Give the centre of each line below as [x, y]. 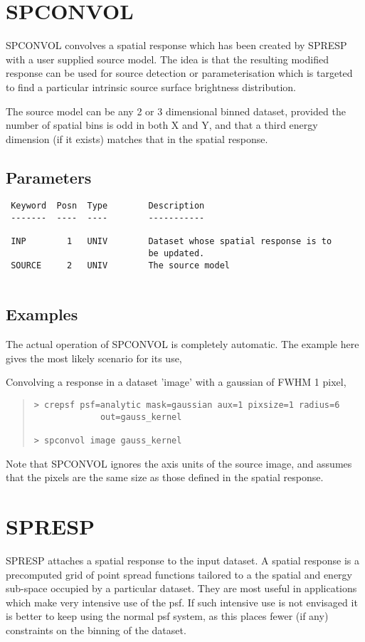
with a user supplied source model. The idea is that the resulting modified [167, 59]
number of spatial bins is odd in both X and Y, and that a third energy [162, 125]
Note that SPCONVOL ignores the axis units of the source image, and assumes [179, 463]
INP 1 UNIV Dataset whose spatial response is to [171, 242]
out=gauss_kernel [141, 417]
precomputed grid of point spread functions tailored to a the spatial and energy [179, 574]
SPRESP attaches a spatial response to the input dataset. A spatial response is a [182, 560]
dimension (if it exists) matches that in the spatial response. [137, 138]
